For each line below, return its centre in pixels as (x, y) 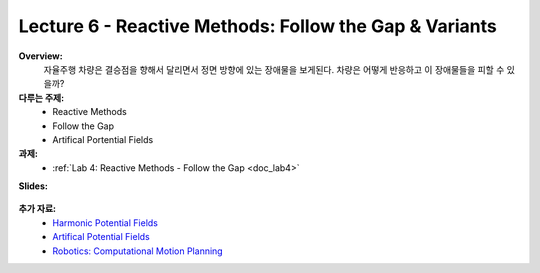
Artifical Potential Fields (101, 237)
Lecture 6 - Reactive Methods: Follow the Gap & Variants (257, 26)
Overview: (41, 56)
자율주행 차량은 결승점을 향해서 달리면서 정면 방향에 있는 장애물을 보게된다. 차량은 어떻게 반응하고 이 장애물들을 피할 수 (274, 69)
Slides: (33, 186)
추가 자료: (37, 209)
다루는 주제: (41, 97)
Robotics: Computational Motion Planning (138, 251)
